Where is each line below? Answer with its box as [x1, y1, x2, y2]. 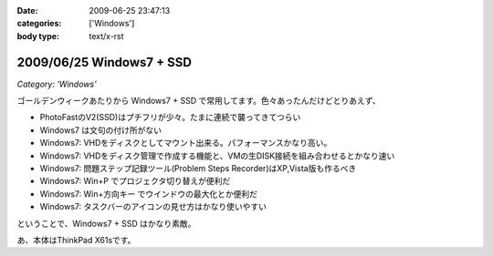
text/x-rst [89, 30, 124, 41]
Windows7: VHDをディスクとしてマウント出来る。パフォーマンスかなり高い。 [39, 138, 332, 148]
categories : [16, 18, 62, 29]
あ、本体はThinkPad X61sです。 [16, 234, 136, 245]
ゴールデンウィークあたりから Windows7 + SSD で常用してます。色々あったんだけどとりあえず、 [16, 96, 381, 107]
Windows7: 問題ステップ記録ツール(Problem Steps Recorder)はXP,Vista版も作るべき [39, 163, 357, 174]
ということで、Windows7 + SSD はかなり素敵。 [16, 218, 196, 229]
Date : [16, 5, 38, 15]
